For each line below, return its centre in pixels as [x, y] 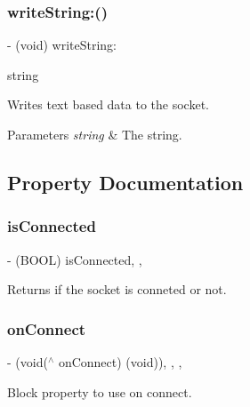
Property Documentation [125, 182]
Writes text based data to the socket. [108, 104]
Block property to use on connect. [100, 391]
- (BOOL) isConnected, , [75, 259]
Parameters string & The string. [95, 134]
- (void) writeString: [62, 45]
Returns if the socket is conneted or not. [117, 289]
